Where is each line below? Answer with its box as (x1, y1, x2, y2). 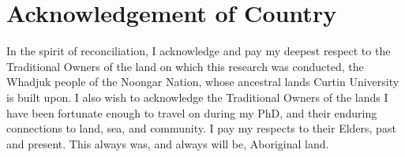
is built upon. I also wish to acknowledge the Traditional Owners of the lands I (6, 88, 388, 105)
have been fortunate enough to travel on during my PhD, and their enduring (6, 104, 377, 121)
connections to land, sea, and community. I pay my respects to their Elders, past (6, 120, 396, 136)
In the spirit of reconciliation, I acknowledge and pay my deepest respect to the (6, 43, 391, 59)
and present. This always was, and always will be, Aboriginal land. (6, 135, 329, 151)
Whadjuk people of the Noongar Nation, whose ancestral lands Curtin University (6, 73, 399, 90)
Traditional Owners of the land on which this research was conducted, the (6, 58, 364, 74)
